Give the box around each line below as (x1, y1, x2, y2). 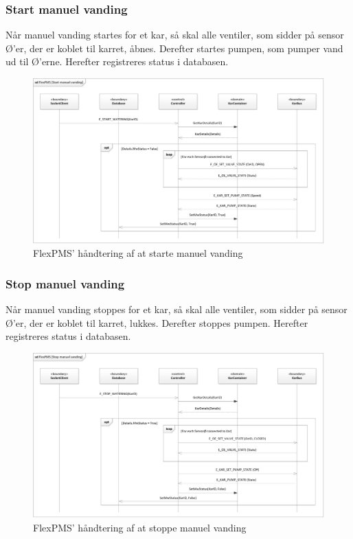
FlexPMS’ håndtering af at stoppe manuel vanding (33, 520, 247, 534)
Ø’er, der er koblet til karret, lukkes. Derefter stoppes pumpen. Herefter (5, 315, 308, 330)
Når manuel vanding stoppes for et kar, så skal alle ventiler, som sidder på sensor (5, 301, 348, 316)
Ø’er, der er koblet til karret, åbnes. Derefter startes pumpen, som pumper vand (5, 41, 343, 55)
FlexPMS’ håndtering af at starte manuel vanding (33, 246, 243, 260)
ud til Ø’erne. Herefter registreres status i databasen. (5, 54, 229, 69)
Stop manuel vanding (5, 275, 125, 292)
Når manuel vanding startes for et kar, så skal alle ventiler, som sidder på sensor (5, 27, 344, 42)
